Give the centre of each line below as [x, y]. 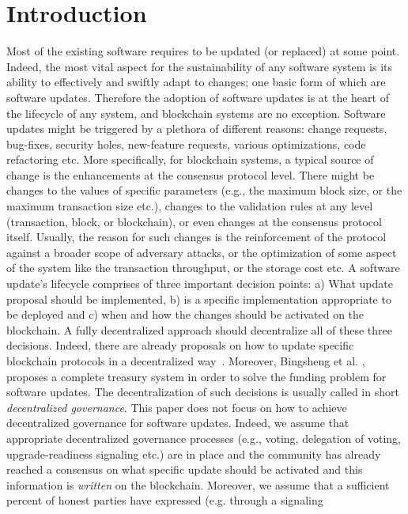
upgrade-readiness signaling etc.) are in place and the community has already [194, 454]
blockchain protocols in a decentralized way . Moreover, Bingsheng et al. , [186, 361]
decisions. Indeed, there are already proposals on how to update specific [180, 345]
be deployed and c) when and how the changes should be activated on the [185, 314]
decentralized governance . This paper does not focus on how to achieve [177, 407]
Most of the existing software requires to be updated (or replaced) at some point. [203, 51]
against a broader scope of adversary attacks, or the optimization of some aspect [202, 252]
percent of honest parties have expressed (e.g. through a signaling [165, 500]
